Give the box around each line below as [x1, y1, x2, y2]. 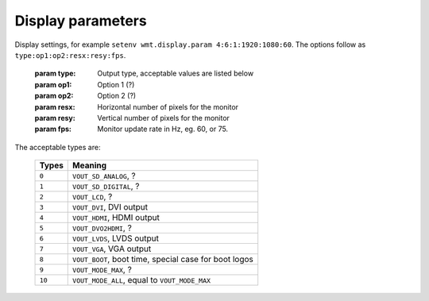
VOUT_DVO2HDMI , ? [72, 222, 133, 233]
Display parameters [14, 12, 147, 29]
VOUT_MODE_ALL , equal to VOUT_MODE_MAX [72, 275, 211, 286]
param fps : [34, 124, 71, 134]
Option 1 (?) [97, 79, 135, 89]
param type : [34, 68, 76, 79]
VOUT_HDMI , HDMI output [72, 212, 160, 223]
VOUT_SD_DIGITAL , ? [72, 181, 140, 192]
